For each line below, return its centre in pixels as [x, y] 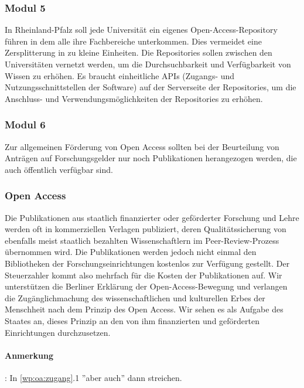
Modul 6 [25, 125]
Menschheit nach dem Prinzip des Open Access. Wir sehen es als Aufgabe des [144, 309]
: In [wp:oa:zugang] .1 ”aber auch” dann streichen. [93, 377]
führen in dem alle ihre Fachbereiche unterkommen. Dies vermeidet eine [133, 41]
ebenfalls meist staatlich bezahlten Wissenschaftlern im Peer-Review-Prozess [142, 240]
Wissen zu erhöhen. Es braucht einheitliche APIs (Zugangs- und [120, 75]
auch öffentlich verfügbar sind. [59, 169]
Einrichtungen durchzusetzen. [58, 332]
